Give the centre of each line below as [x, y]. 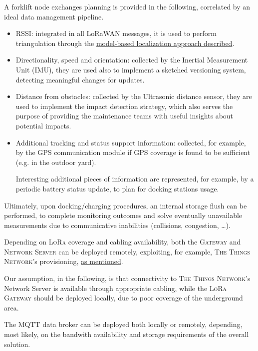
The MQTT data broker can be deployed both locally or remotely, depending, [123, 324]
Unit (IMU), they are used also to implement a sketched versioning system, [131, 69]
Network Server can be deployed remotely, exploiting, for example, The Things [127, 251]
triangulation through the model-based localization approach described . [125, 43]
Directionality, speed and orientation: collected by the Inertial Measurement [132, 60]
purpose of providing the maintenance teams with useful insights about [125, 116]
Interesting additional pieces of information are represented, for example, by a [135, 179]
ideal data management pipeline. [54, 16]
